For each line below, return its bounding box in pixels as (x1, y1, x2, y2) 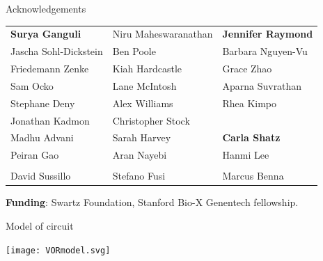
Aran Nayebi (112, 148, 167, 162)
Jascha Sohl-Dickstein (10, 44, 103, 58)
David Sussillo (10, 168, 71, 183)
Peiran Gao (10, 148, 59, 162)
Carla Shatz (222, 130, 281, 145)
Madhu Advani (10, 130, 74, 145)
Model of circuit (6, 219, 74, 233)
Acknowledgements (6, 1, 86, 15)
